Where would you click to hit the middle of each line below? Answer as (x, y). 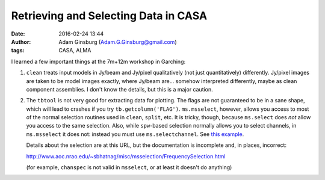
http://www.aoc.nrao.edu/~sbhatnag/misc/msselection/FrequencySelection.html (126, 156)
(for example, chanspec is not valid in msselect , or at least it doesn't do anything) (129, 167)
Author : (21, 42)
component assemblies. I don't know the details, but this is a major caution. (119, 89)
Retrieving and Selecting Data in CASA (109, 16)
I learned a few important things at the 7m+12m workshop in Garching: (98, 61)
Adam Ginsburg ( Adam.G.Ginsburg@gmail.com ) (118, 42)
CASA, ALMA (75, 51)
